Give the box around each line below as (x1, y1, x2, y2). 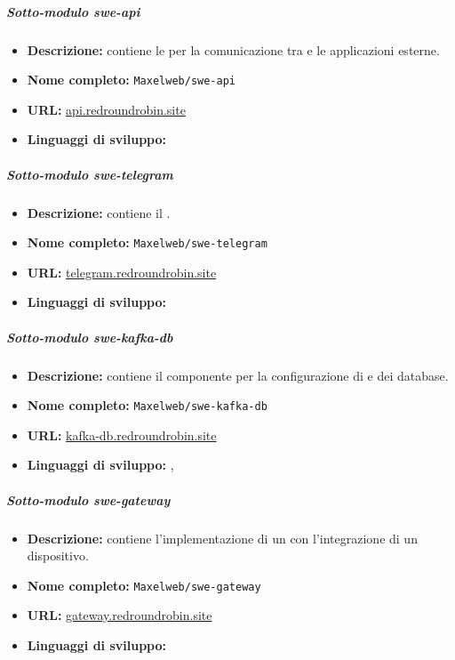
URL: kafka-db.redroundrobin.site (27, 425, 217, 444)
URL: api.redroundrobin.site (27, 100, 186, 118)
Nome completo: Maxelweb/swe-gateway (27, 575, 261, 594)
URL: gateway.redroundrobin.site (27, 606, 212, 624)
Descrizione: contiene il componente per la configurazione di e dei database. (27, 366, 449, 384)
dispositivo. (27, 546, 89, 565)
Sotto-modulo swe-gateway (6, 490, 171, 509)
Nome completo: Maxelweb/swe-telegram (27, 233, 267, 252)
